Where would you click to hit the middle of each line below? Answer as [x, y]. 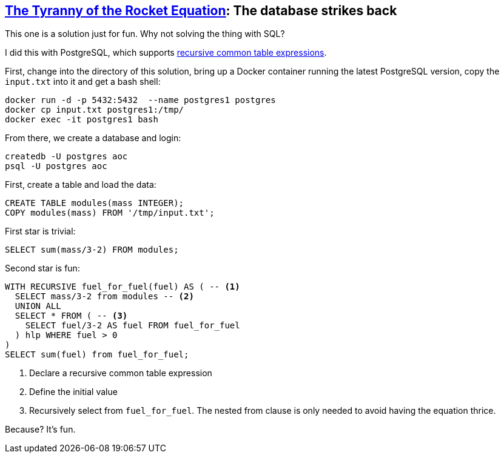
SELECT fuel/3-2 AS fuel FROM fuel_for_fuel [133, 326]
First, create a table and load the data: [81, 185]
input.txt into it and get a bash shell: [83, 82]
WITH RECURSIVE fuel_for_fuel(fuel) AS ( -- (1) [123, 287]
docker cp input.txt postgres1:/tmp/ [95, 110]
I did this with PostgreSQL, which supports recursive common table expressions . [166, 53]
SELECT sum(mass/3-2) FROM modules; [92, 250]
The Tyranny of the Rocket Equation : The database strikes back [201, 11]
